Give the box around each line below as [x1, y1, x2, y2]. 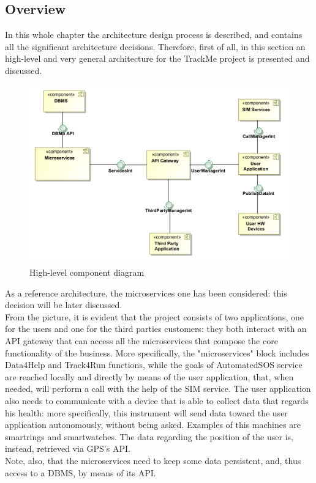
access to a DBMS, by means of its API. [5, 466, 156, 479]
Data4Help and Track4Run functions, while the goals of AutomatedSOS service [5, 358, 303, 371]
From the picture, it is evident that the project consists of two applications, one [5, 310, 304, 323]
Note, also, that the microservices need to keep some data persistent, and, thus [5, 454, 301, 466]
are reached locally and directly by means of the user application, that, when [5, 370, 294, 383]
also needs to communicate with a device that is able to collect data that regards [5, 394, 309, 407]
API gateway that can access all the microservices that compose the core [5, 334, 278, 347]
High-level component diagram [29, 266, 145, 279]
